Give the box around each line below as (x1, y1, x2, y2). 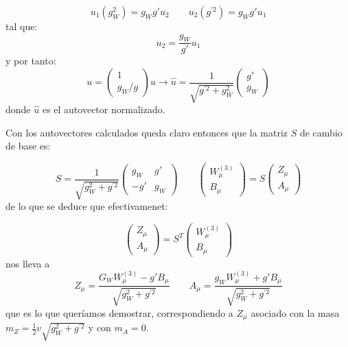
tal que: (5, 19, 38, 33)
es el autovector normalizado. (42, 102, 165, 116)
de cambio (299, 125, 343, 139)
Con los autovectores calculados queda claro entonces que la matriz (5, 125, 288, 139)
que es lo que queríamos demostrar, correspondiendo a (5, 305, 233, 320)
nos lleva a (5, 256, 50, 270)
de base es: (5, 139, 51, 153)
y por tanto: (5, 53, 56, 68)
